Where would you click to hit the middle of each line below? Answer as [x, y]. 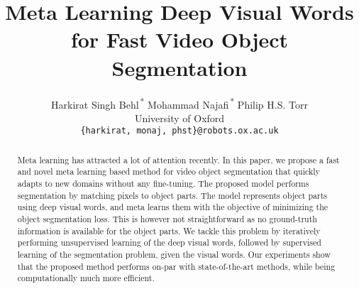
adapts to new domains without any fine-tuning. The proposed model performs [163, 184]
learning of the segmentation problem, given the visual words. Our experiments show [174, 255]
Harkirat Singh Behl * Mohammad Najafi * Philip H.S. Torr [179, 103]
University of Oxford [179, 118]
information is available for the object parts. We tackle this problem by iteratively [169, 230]
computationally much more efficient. [86, 278]
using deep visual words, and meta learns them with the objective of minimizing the [173, 207]
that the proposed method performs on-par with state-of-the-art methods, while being [176, 266]
